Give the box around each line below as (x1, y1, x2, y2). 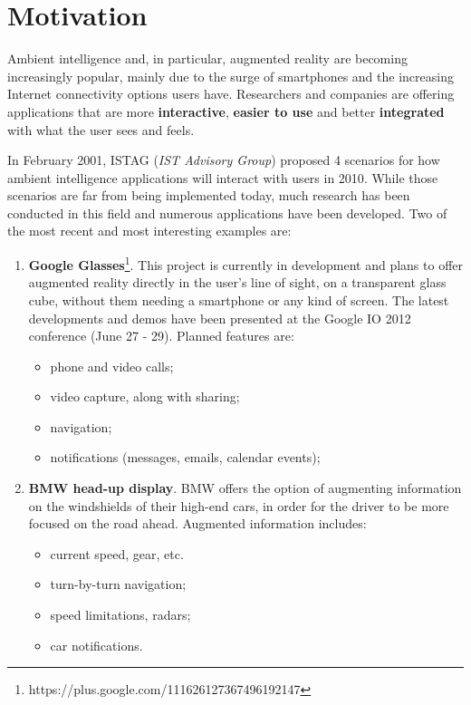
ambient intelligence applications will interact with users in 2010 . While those (7, 168, 438, 187)
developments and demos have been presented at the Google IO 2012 (28, 308, 411, 327)
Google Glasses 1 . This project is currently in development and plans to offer (28, 253, 463, 274)
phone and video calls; (50, 356, 174, 375)
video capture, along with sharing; (50, 387, 240, 406)
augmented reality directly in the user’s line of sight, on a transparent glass (28, 273, 447, 292)
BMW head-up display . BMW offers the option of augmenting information (28, 478, 462, 497)
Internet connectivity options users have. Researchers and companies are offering (7, 84, 455, 103)
